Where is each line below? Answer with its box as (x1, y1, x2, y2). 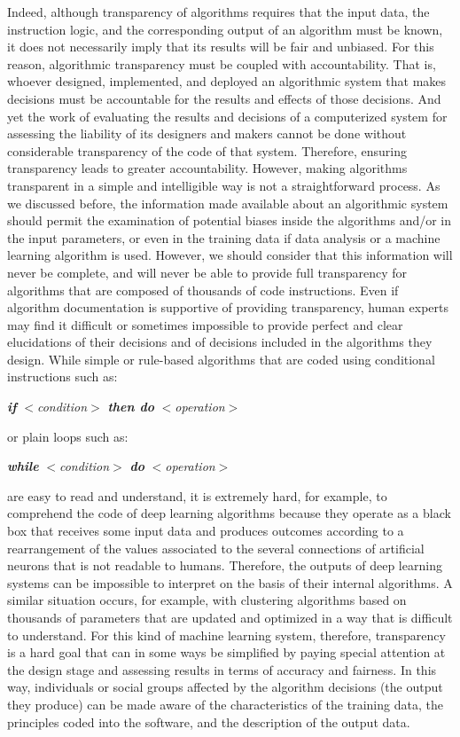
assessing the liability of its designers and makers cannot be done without (7, 124, 407, 143)
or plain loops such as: (7, 427, 129, 445)
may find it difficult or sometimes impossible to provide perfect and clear (7, 315, 403, 333)
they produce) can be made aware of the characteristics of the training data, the (7, 694, 443, 713)
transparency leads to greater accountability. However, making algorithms (7, 159, 408, 177)
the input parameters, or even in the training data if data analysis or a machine (7, 228, 441, 247)
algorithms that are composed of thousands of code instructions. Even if (7, 280, 399, 299)
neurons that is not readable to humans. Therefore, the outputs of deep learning (7, 556, 442, 575)
